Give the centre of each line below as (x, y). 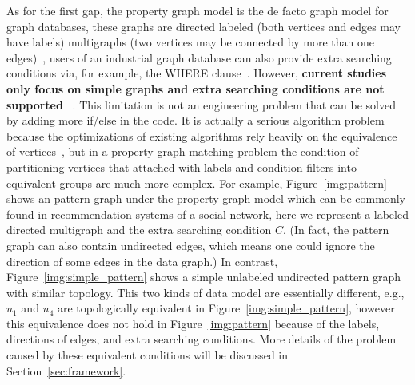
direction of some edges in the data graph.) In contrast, (142, 261)
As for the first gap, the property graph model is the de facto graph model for (198, 10)
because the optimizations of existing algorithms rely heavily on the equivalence (202, 135)
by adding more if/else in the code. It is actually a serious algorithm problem (196, 120)
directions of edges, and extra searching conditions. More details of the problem (202, 339)
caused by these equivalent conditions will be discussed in (148, 355)
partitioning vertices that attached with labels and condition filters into (182, 167)
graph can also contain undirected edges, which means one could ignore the (191, 245)
